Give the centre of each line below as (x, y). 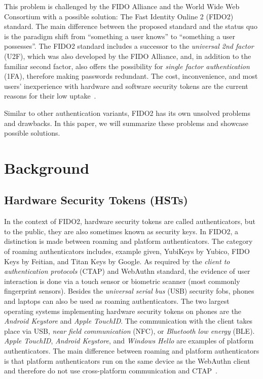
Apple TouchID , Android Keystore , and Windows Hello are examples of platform (129, 341)
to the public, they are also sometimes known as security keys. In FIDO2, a (121, 231)
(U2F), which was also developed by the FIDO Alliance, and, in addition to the (128, 56)
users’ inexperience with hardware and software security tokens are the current (126, 86)
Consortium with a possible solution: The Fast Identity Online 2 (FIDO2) (119, 16)
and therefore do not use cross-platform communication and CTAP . (111, 371)
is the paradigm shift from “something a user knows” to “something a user (120, 36)
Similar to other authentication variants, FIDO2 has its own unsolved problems (127, 113)
